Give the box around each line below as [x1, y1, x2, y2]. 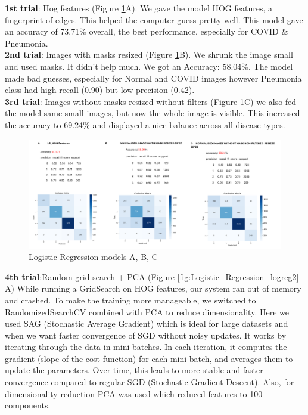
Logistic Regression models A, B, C [29, 250, 158, 263]
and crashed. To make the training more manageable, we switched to [5, 293, 256, 306]
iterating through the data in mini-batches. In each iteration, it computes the [5, 340, 287, 353]
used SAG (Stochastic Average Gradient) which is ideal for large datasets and [5, 317, 288, 330]
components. [5, 399, 51, 411]
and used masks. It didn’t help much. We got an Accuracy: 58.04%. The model [5, 60, 293, 72]
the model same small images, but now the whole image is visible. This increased [5, 107, 300, 119]
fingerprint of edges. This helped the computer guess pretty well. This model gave [5, 13, 303, 26]
